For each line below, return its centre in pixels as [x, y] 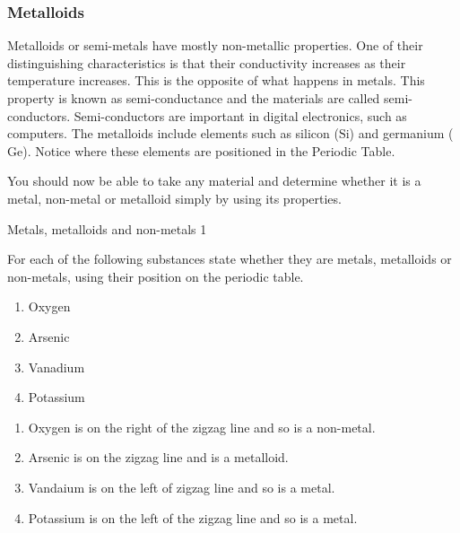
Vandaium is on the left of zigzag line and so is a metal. [182, 487]
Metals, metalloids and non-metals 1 [107, 228]
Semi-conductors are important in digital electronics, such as [240, 115]
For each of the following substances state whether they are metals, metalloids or [230, 259]
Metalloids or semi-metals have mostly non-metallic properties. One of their [215, 45]
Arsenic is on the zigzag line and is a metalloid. [158, 457]
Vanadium [56, 367]
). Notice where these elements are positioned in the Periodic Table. [209, 150]
